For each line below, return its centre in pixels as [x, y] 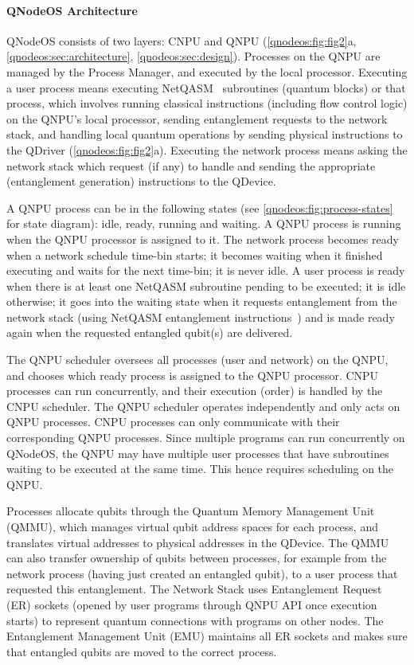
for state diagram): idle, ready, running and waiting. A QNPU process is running [204, 223]
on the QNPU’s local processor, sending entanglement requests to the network [197, 118]
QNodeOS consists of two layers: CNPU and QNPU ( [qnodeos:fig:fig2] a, [182, 40]
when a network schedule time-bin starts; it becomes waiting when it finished [195, 254]
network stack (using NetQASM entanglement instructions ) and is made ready [201, 317]
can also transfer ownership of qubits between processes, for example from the [197, 558]
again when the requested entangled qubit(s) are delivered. [150, 332]
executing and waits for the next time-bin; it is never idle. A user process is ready [206, 270]
